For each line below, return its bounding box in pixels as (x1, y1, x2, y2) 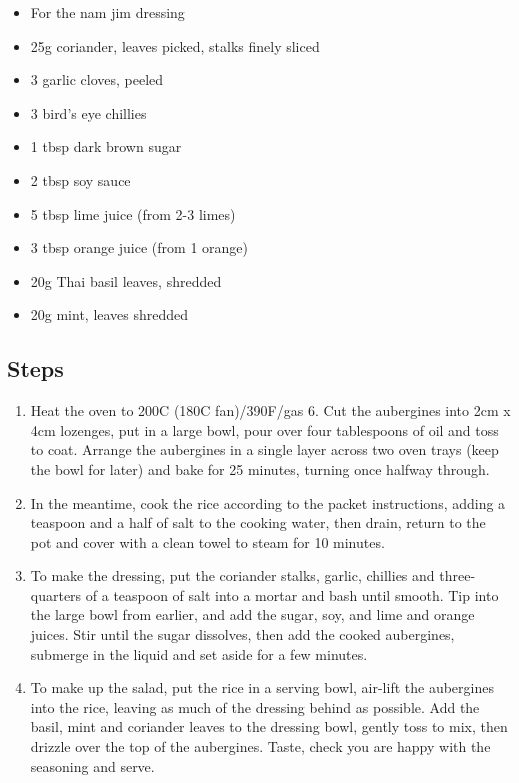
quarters (30, 584, 82, 605)
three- (439, 565, 476, 586)
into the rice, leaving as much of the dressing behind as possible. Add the (30, 696, 480, 717)
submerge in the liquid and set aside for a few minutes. (30, 643, 368, 664)
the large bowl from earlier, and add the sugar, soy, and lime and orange (30, 604, 475, 625)
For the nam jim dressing (30, 2, 185, 22)
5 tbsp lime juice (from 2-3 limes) (30, 203, 236, 224)
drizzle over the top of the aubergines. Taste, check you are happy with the (30, 736, 491, 757)
